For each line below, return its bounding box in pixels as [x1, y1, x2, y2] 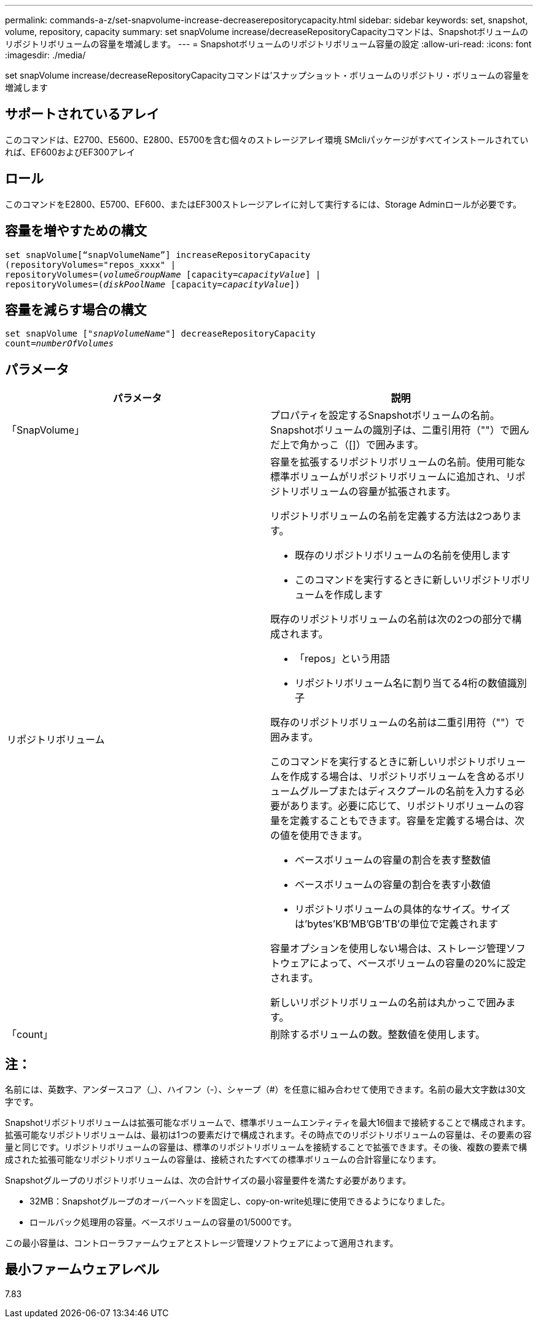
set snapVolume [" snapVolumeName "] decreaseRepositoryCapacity [5, 329, 316, 339]
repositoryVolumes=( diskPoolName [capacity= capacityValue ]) [5, 279, 300, 289]
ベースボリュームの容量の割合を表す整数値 [295, 854, 491, 867]
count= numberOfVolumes [5, 338, 114, 349]
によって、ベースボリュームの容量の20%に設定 [310, 957, 526, 970]
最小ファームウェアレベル [5, 1262, 160, 1278]
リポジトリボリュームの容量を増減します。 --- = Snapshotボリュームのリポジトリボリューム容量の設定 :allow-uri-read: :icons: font [5, 39, 532, 49]
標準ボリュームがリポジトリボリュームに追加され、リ [270, 470, 516, 483]
